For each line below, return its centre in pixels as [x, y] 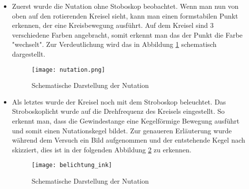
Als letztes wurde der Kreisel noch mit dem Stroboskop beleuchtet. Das [119, 101]
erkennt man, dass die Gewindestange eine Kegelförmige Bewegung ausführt [126, 121]
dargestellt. [29, 53]
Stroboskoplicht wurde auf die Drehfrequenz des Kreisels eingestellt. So [118, 111]
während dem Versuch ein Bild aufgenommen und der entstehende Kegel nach [129, 140]
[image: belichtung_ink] [72, 165]
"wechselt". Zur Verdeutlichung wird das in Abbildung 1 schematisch [114, 44]
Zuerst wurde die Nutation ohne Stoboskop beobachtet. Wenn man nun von [125, 6]
